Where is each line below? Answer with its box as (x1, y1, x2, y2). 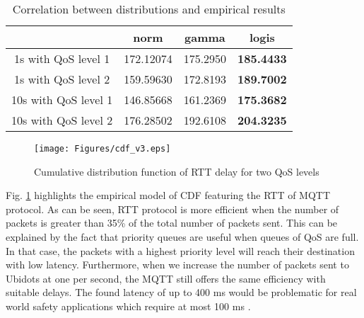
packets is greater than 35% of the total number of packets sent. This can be (6, 215, 338, 230)
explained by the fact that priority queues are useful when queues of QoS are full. (6, 229, 359, 244)
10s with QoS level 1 (11, 91, 113, 108)
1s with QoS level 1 (14, 50, 110, 67)
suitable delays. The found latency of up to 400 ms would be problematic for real (6, 285, 357, 300)
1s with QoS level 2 (14, 71, 110, 87)
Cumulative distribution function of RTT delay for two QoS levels (34, 164, 319, 178)
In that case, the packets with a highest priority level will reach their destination (6, 243, 355, 258)
